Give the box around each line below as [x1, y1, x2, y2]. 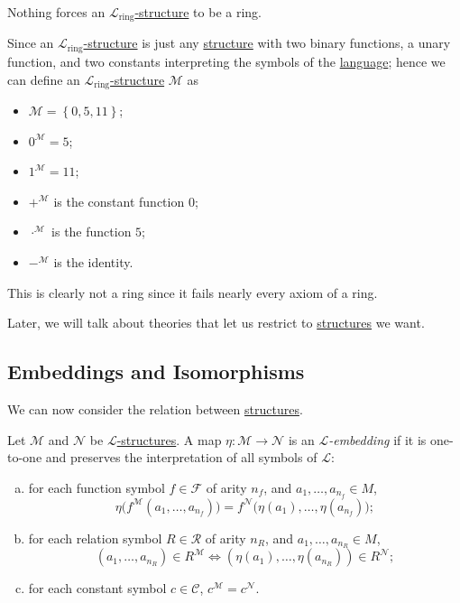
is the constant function [53, 191, 185, 210]
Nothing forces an [7, 3, 106, 21]
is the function [51, 222, 132, 241]
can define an [7, 70, 80, 88]
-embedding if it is [328, 430, 427, 449]
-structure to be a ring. [134, 3, 262, 21]
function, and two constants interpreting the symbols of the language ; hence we [7, 51, 446, 70]
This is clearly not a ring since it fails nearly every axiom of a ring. [7, 283, 378, 301]
